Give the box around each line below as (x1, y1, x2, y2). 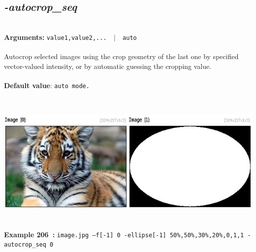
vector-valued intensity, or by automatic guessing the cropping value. (4, 61, 212, 71)
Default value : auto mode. (4, 80, 90, 90)
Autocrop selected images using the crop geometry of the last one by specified (4, 51, 239, 62)
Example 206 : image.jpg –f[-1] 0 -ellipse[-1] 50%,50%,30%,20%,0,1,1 (4, 229, 244, 239)
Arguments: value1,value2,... (4, 31, 107, 42)
